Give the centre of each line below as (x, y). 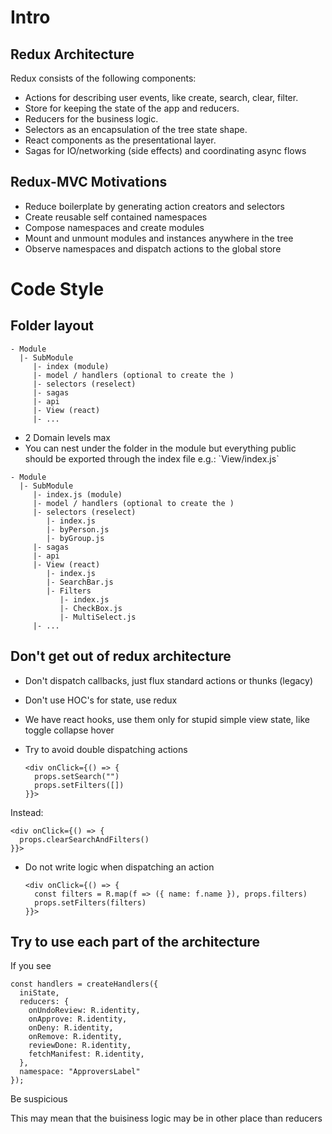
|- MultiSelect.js (98, 617)
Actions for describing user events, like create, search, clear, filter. (161, 97)
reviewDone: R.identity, (80, 1046)
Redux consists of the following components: (103, 78)
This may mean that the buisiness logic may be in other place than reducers (166, 1118)
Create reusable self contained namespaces (116, 217)
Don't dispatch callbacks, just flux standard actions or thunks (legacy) (169, 680)
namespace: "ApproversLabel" (80, 1072)
